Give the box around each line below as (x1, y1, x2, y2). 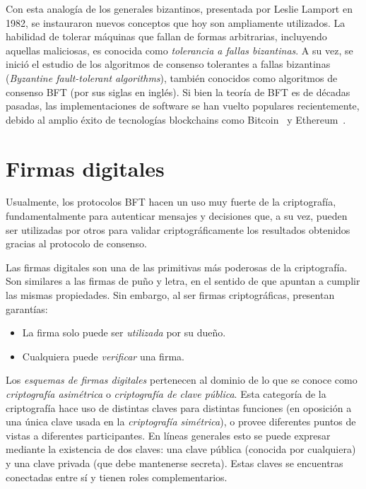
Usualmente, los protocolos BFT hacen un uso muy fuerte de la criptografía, (6, 194, 336, 209)
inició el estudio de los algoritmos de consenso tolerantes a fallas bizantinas (6, 57, 331, 71)
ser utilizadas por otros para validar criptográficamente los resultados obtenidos (6, 222, 350, 237)
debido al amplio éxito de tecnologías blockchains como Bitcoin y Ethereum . (6, 112, 346, 126)
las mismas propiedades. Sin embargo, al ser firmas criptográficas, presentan (6, 288, 335, 302)
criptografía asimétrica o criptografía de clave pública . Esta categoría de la (6, 387, 326, 401)
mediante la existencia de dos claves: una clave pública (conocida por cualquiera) (6, 442, 356, 456)
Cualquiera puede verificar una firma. (22, 348, 184, 363)
